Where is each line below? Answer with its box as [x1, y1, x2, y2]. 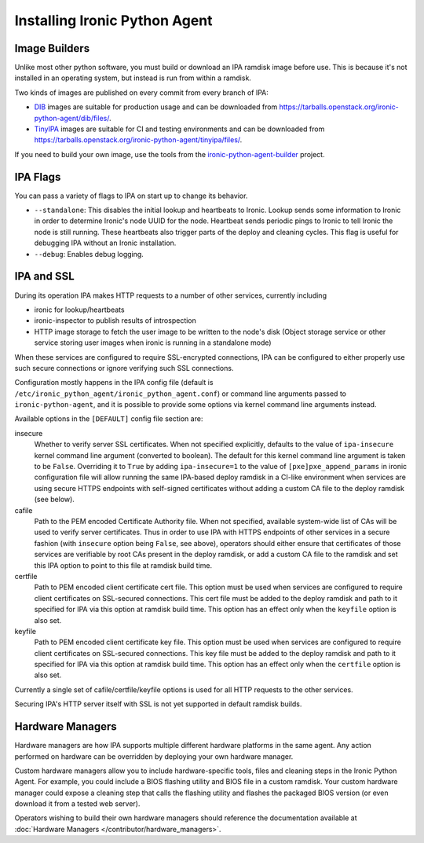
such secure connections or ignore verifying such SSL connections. [14, 363, 234, 372]
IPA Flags [14, 170, 61, 184]
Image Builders [14, 42, 90, 55]
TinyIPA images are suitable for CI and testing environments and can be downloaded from [34, 124, 325, 134]
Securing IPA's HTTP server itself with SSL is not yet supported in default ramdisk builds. [14, 699, 302, 709]
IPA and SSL [14, 269, 75, 283]
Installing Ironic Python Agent [14, 12, 213, 29]
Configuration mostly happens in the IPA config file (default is [14, 378, 214, 387]
